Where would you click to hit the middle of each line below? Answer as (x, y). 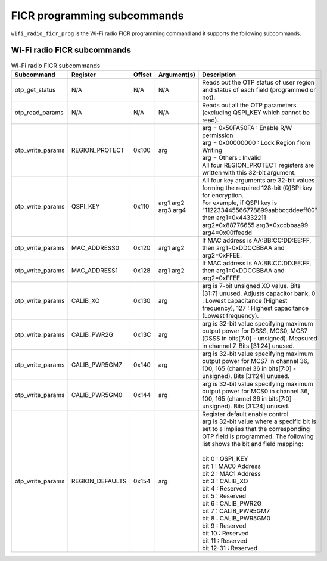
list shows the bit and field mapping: (253, 444)
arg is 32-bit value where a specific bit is (259, 421)
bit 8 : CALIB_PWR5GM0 (236, 518)
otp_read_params (39, 112)
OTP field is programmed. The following (258, 436)
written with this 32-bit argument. (249, 172)
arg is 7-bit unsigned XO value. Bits (251, 286)
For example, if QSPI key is (239, 203)
